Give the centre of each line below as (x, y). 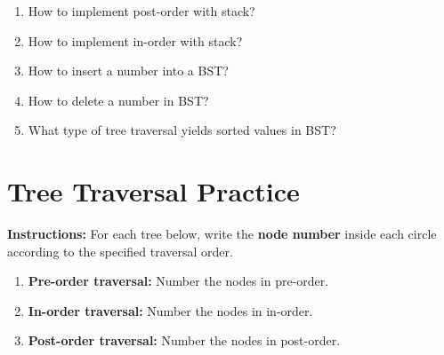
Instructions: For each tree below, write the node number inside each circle (222, 234)
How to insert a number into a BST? (128, 71)
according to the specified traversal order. (120, 251)
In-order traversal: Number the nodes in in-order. (170, 310)
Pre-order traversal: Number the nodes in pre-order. (178, 281)
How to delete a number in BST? (118, 100)
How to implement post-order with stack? (141, 11)
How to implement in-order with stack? (135, 40)
